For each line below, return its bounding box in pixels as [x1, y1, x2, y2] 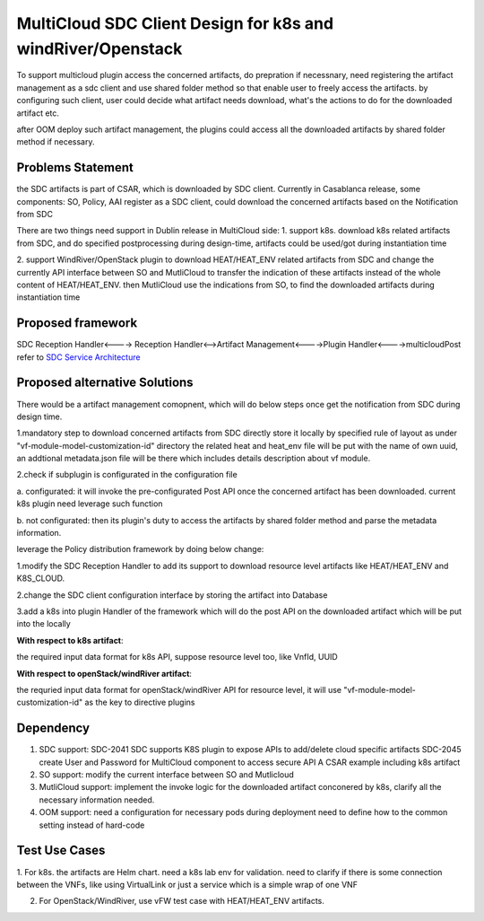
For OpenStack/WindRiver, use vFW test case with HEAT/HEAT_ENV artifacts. [39, 896, 324, 907]
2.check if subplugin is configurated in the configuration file [16, 469, 238, 480]
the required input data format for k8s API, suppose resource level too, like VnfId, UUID [16, 652, 338, 662]
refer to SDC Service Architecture [16, 351, 141, 363]
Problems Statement [16, 160, 134, 175]
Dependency [16, 721, 90, 736]
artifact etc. [16, 108, 60, 118]
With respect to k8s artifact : [16, 635, 125, 645]
